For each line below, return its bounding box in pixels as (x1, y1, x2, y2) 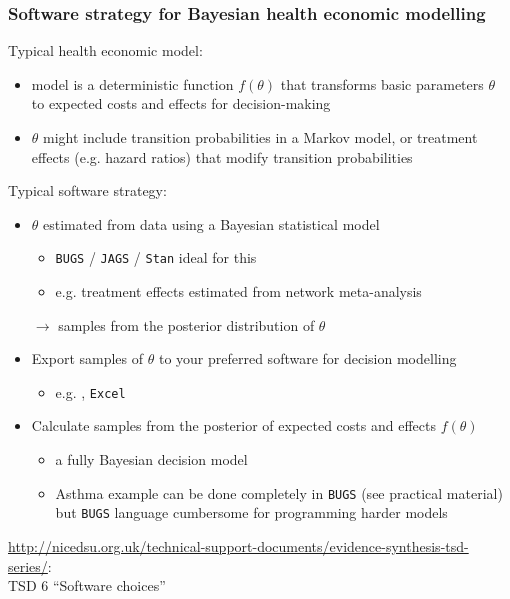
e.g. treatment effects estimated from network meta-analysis (55, 281, 422, 302)
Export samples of (31, 348, 144, 369)
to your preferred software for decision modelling (158, 348, 457, 369)
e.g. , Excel (55, 381, 126, 402)
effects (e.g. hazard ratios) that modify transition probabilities (31, 146, 413, 167)
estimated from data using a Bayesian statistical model (43, 213, 380, 234)
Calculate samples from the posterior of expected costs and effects (31, 415, 436, 436)
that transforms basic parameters (280, 73, 484, 94)
